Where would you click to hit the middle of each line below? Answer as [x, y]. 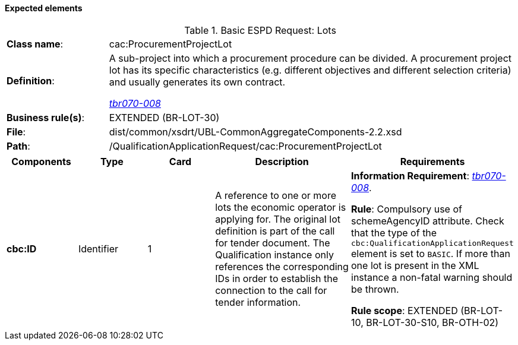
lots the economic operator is [281, 208]
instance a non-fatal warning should [432, 277]
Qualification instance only [274, 255]
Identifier [98, 249]
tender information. [258, 303]
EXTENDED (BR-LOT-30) [164, 117]
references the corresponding [282, 267]
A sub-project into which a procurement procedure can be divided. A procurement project [310, 58]
